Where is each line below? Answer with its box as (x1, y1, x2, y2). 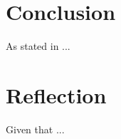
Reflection (6, 80, 107, 109)
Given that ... (6, 121, 65, 136)
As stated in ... (6, 38, 70, 53)
